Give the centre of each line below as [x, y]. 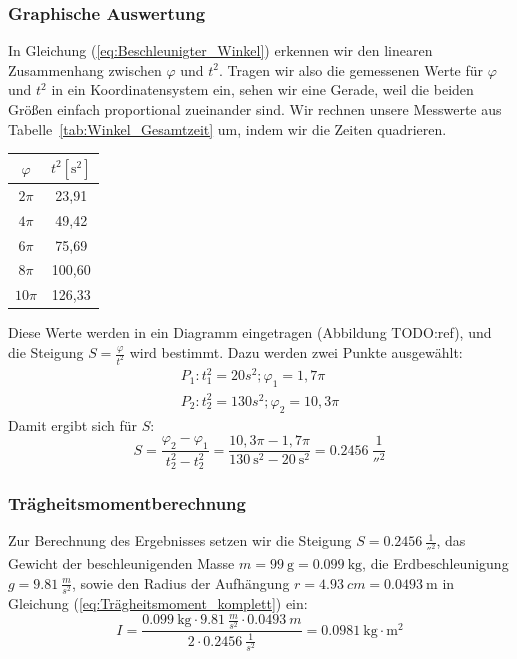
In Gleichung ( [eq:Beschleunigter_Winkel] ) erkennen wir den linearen [220, 50]
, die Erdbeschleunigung [435, 563]
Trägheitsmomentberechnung [127, 503]
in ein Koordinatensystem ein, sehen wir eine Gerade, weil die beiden [262, 89]
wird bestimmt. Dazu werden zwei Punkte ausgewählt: [296, 352]
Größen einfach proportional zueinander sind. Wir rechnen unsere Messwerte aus [255, 109]
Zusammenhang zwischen [85, 69]
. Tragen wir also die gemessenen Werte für [351, 69]
